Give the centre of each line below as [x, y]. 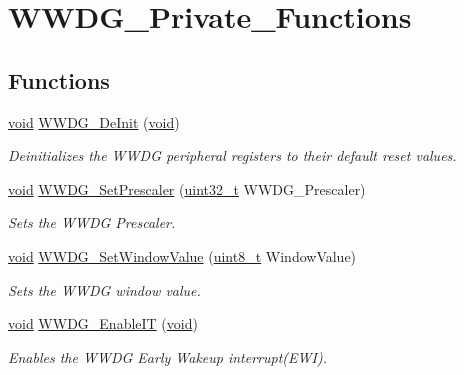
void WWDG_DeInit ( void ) [94, 121]
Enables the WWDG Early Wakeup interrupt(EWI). [167, 356]
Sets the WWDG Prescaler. [92, 222]
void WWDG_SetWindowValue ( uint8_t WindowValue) [182, 255]
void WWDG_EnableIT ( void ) [103, 323]
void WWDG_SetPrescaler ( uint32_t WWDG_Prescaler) [187, 188]
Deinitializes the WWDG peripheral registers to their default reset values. [232, 155]
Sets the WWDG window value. [104, 289]
